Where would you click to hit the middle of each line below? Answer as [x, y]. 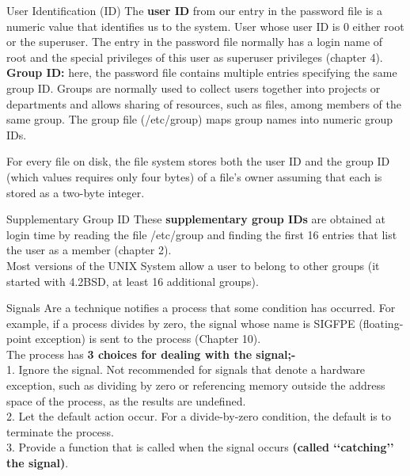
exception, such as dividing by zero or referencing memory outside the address [196, 385]
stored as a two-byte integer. [76, 192]
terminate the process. [60, 431]
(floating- [381, 323]
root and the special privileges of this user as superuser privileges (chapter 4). [195, 57]
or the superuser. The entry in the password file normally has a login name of [195, 42]
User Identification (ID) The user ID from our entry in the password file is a [194, 10]
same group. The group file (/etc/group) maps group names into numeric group [200, 119]
